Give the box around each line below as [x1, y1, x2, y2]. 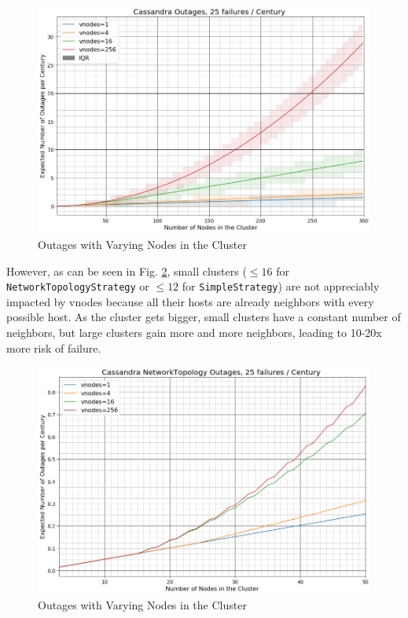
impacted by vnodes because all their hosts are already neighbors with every [6, 293, 374, 309]
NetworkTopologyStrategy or [6, 278, 149, 294]
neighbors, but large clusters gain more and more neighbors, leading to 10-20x [6, 324, 382, 340]
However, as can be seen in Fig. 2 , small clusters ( [6, 262, 247, 279]
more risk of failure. [6, 339, 101, 356]
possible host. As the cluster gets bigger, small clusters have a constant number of [6, 309, 401, 325]
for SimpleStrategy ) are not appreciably [182, 278, 380, 294]
